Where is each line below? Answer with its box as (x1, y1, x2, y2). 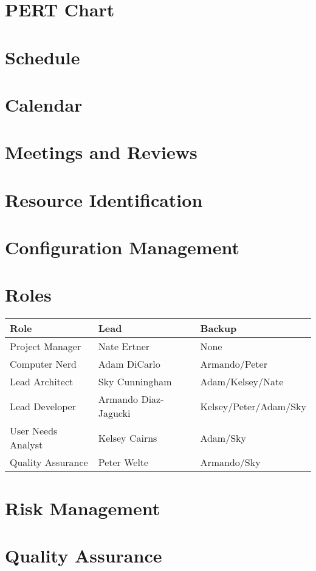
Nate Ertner (98, 339, 150, 354)
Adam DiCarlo (98, 357, 160, 371)
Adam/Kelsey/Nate (200, 374, 284, 389)
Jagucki (98, 406, 131, 421)
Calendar (5, 92, 83, 117)
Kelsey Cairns (98, 430, 157, 445)
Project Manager (10, 339, 81, 354)
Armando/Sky (200, 455, 261, 470)
